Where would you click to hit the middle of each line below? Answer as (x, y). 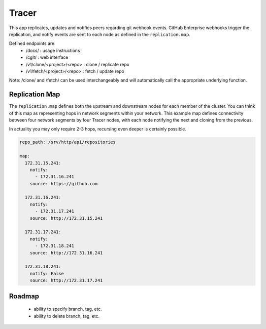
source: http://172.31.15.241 (66, 218)
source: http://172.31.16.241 (66, 253)
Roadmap (24, 296)
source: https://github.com (64, 184)
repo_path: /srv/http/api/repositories (67, 142)
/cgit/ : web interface (47, 57)
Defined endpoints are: (33, 43)
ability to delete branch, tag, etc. (66, 316)
